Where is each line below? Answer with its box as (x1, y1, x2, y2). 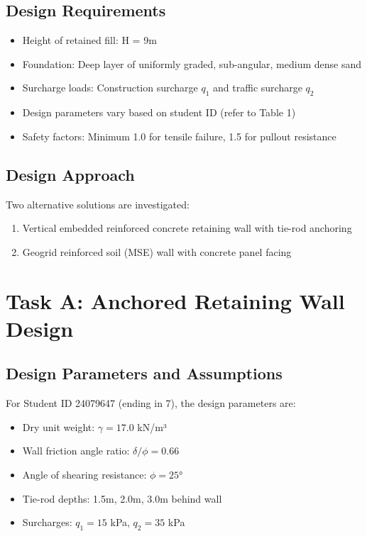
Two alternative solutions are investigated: (6, 196, 190, 211)
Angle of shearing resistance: (22, 467, 147, 481)
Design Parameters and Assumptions (6, 362, 283, 384)
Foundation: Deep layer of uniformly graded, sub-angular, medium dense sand (22, 56, 362, 71)
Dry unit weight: (22, 419, 95, 434)
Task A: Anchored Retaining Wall (6, 286, 345, 315)
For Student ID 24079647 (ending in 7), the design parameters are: (6, 396, 296, 411)
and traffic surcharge (213, 80, 302, 95)
